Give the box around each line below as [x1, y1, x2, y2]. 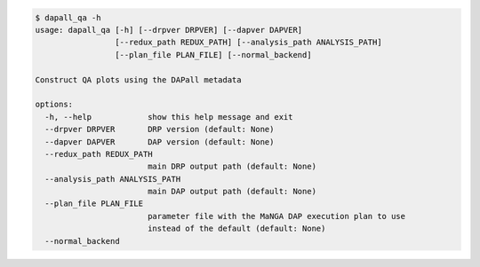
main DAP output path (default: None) [147, 186, 317, 197]
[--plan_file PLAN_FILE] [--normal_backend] [114, 50, 312, 59]
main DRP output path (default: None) [147, 161, 317, 172]
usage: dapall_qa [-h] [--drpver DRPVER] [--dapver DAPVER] [35, 25, 303, 35]
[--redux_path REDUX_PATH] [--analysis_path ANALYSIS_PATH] [114, 37, 382, 48]
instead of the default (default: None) [147, 224, 326, 234]
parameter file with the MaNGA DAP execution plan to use [147, 211, 406, 221]
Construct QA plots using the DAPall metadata [35, 75, 242, 84]
